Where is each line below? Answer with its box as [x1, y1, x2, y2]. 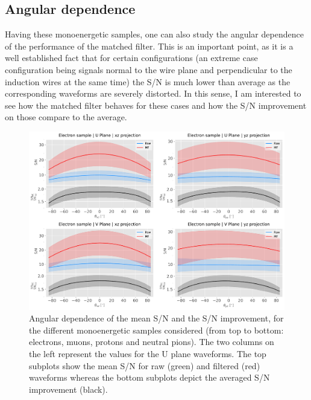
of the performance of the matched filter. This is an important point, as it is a [5, 39, 294, 52]
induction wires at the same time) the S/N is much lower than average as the [5, 75, 291, 88]
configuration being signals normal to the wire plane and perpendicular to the [5, 63, 292, 76]
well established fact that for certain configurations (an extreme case [5, 51, 258, 64]
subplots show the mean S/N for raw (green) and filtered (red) [29, 359, 260, 372]
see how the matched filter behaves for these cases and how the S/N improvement [5, 98, 307, 111]
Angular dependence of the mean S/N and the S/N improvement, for [29, 312, 284, 324]
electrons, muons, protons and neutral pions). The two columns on [29, 335, 274, 348]
